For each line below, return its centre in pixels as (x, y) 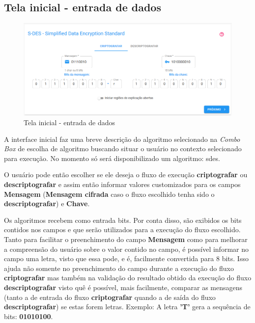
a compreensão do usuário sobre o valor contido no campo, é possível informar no (126, 249)
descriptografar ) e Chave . (47, 203)
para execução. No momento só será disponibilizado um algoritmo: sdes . (112, 158)
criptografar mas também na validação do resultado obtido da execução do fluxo (128, 278)
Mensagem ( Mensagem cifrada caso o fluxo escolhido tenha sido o (109, 194)
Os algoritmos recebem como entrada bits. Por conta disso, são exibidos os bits (123, 220)
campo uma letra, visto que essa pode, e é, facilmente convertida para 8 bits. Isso (126, 258)
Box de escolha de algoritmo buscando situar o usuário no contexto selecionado (123, 148)
